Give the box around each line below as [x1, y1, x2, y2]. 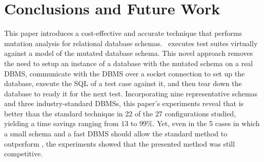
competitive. [4, 148, 43, 159]
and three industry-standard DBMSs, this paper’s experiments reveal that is [4, 98, 244, 109]
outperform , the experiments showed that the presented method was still [4, 138, 235, 149]
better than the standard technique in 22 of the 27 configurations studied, [4, 108, 236, 118]
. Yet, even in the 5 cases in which [152, 118, 260, 129]
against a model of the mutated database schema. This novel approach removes [4, 48, 253, 58]
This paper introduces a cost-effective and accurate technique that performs [4, 28, 242, 38]
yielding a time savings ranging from [4, 118, 119, 129]
